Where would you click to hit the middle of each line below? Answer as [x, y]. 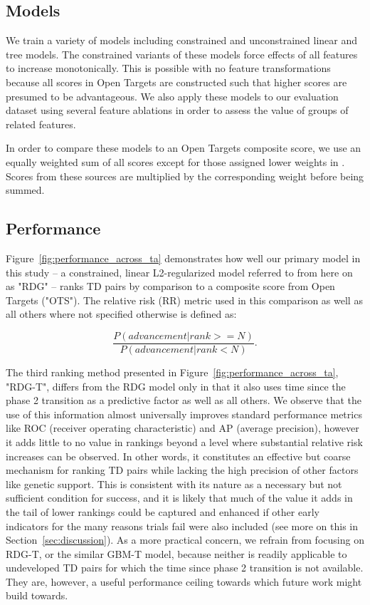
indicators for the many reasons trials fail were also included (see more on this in [182, 526]
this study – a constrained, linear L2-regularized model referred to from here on [179, 272]
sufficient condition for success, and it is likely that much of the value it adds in [179, 498]
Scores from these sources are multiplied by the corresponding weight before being [185, 176]
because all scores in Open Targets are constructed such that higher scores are [176, 82]
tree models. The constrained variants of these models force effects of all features [182, 54]
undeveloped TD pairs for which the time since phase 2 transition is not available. [185, 568]
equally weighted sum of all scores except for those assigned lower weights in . [175, 161]
